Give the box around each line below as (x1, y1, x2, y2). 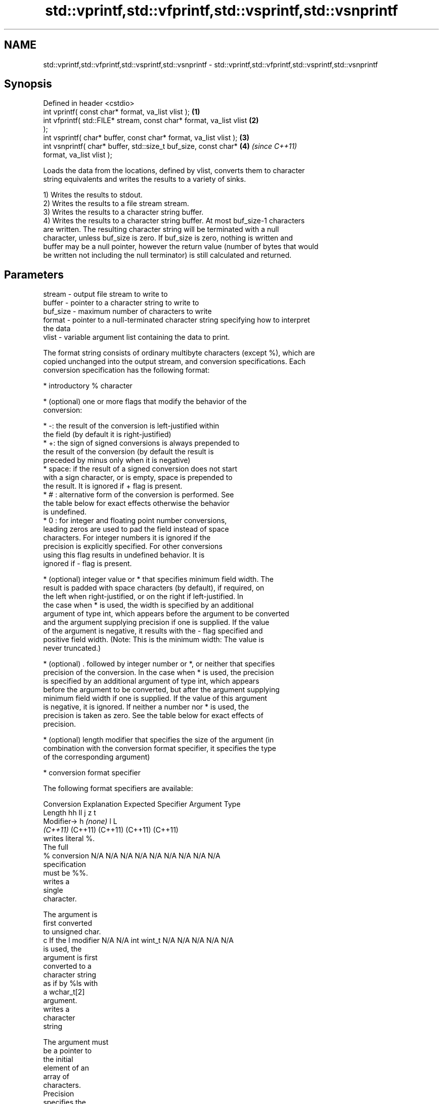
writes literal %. (43, 834, 95, 843)
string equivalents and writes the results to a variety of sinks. (43, 175, 246, 184)
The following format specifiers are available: (43, 784, 193, 793)
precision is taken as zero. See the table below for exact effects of (43, 711, 263, 720)
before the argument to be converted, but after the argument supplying (43, 685, 280, 694)
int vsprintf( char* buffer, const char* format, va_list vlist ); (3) (43, 133, 250, 142)
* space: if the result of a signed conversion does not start (43, 464, 237, 474)
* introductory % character (43, 381, 132, 390)
